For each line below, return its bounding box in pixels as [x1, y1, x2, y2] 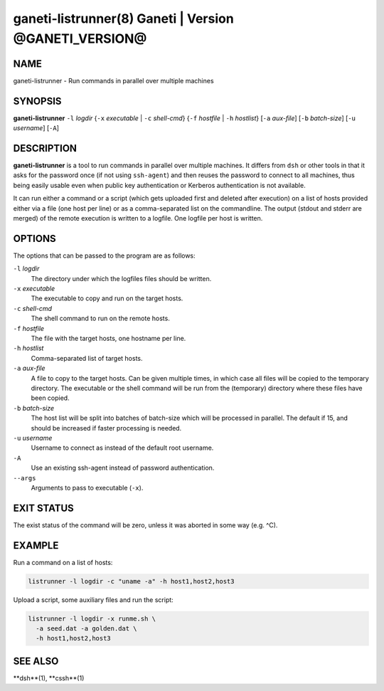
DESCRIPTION [13, 142, 78, 154]
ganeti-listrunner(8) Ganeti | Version [13, 11, 234, 26]
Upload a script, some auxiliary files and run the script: [13, 595, 174, 604]
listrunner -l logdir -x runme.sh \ [28, 614, 156, 623]
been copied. [31, 394, 70, 402]
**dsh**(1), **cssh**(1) [13, 673, 85, 682]
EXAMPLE [13, 539, 59, 552]
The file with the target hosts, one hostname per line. [31, 334, 186, 343]
